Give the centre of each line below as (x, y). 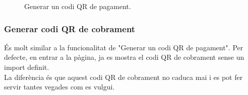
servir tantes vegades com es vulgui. (59, 87)
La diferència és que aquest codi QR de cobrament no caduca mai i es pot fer (123, 77)
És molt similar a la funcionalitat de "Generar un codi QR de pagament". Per (124, 47)
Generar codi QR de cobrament (70, 28)
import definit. (27, 67)
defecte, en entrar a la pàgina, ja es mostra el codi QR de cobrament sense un (124, 57)
